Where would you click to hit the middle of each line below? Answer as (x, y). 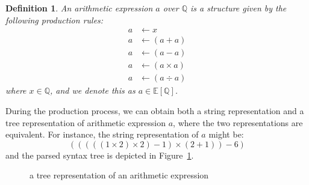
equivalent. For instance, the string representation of (102, 134)
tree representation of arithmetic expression (86, 122)
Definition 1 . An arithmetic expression (79, 8)
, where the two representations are (238, 122)
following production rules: (55, 20)
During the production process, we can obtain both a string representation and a (155, 110)
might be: (226, 134)
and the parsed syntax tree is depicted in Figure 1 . (100, 155)
